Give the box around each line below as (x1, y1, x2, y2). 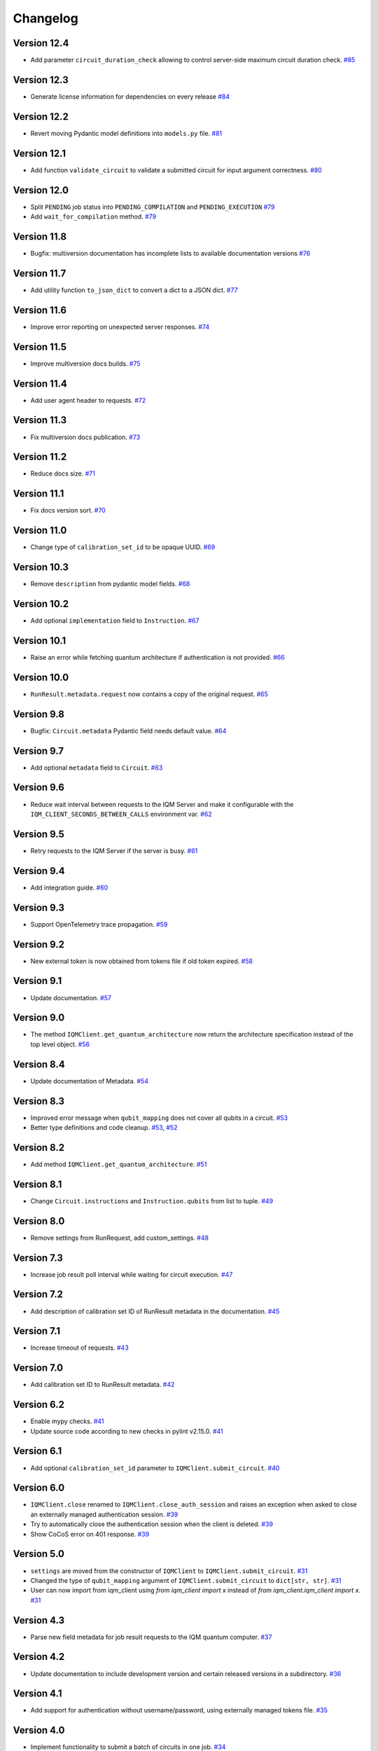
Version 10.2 (13, 597, 69, 609)
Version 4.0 (13, 1724, 65, 1736)
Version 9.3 (13, 901, 64, 913)
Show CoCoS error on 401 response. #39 (30, 1530, 150, 1538)
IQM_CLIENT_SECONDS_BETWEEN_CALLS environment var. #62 (30, 810, 213, 818)
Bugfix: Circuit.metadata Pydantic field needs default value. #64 (30, 726, 227, 735)
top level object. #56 (30, 1040, 90, 1048)
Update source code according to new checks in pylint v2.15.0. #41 (30, 1427, 223, 1435)
